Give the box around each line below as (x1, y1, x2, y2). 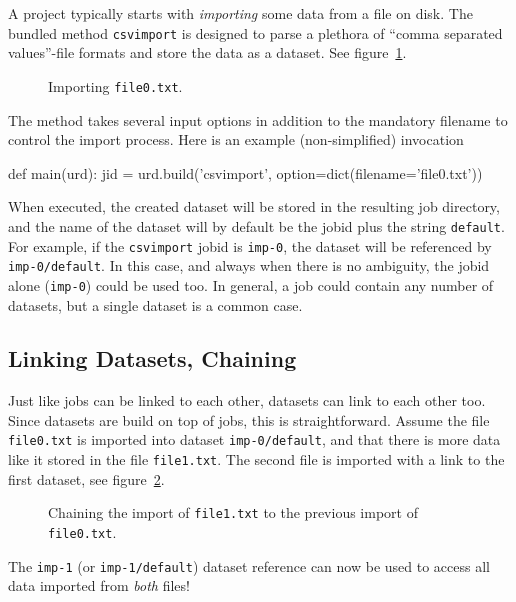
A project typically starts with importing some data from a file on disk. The (8, 3, 473, 23)
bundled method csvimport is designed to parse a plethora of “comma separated (8, 22, 503, 43)
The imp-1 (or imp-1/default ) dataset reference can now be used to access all (8, 555, 490, 576)
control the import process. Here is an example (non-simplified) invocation (8, 129, 464, 150)
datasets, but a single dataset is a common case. (8, 294, 303, 315)
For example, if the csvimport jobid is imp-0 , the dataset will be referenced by (8, 235, 492, 256)
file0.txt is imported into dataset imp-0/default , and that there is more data (8, 429, 501, 450)
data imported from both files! (8, 575, 190, 596)
